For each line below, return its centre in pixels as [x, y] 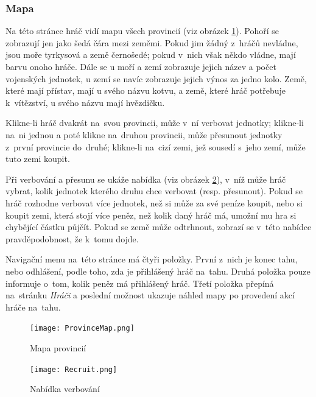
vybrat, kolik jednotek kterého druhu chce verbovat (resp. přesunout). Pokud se [154, 191]
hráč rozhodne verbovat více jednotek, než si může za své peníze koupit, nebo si [154, 202]
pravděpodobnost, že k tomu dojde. [72, 238]
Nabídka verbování [65, 389]
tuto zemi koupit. [38, 159]
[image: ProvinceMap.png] [82, 328]
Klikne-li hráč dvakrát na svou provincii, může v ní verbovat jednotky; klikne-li [155, 123]
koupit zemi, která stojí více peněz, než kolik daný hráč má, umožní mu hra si [151, 215]
